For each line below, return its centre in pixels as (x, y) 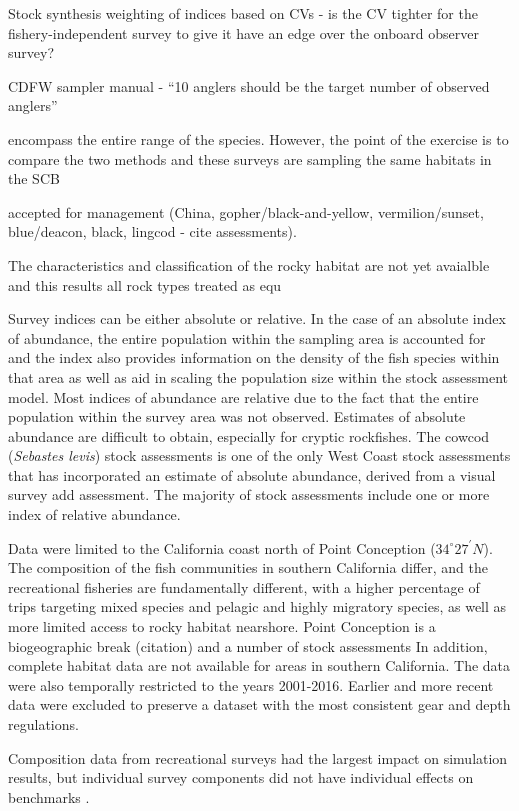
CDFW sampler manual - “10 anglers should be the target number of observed (249, 85)
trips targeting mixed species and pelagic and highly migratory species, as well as (257, 606)
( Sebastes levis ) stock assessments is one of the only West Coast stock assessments (259, 455)
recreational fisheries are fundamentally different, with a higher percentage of (244, 586)
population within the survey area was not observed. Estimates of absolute (237, 416)
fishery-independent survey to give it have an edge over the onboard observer (244, 32)
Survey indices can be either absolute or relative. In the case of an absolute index (257, 318)
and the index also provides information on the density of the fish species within (254, 357)
